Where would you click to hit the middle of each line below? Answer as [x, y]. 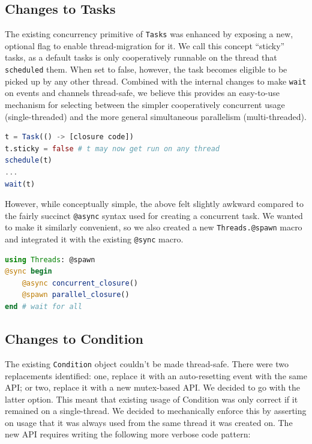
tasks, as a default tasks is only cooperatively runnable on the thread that [141, 57]
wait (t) [20, 184]
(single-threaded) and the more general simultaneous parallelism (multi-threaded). [156, 116]
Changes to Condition [74, 339]
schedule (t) [28, 160]
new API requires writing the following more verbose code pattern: [128, 434]
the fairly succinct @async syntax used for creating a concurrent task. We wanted [154, 215]
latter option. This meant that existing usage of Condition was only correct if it [151, 399]
